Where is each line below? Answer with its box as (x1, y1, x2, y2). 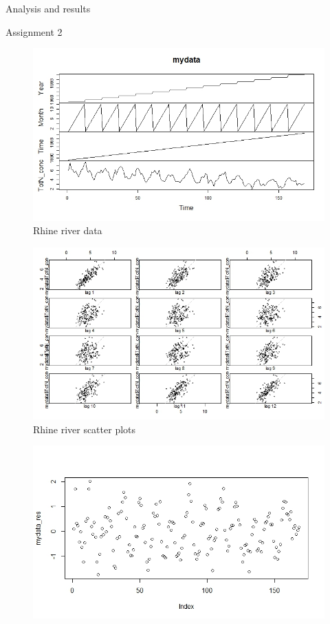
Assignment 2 (5, 24, 63, 39)
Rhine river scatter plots (33, 422, 136, 436)
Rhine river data (33, 223, 102, 238)
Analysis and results (5, 1, 91, 15)
